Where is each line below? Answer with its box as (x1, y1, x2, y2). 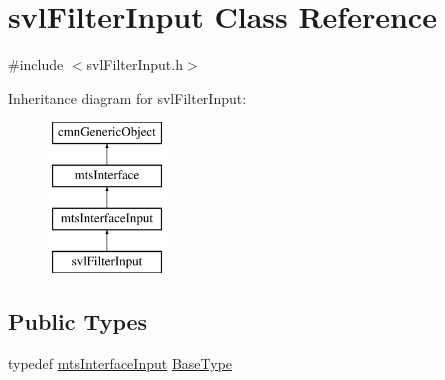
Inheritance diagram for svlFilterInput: (8, 87, 247, 108)
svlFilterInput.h (86, 54, 183, 75)
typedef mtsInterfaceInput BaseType (8, 353, 233, 374)
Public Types (8, 306, 148, 337)
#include (8, 54, 64, 75)
